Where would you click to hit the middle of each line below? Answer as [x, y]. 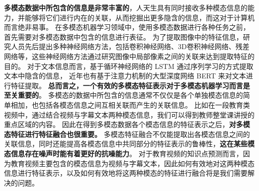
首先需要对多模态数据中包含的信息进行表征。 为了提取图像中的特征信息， [124, 36]
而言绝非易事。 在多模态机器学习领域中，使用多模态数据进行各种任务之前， [127, 27]
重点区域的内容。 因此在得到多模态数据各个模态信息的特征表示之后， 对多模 [127, 124]
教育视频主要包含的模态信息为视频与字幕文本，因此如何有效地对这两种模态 [132, 163]
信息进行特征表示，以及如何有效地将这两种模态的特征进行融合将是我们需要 [126, 173]
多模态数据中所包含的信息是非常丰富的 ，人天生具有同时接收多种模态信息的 [126, 7]
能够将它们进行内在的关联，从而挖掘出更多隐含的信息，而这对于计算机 [139, 17]
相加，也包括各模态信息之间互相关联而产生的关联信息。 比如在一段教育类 [130, 104]
